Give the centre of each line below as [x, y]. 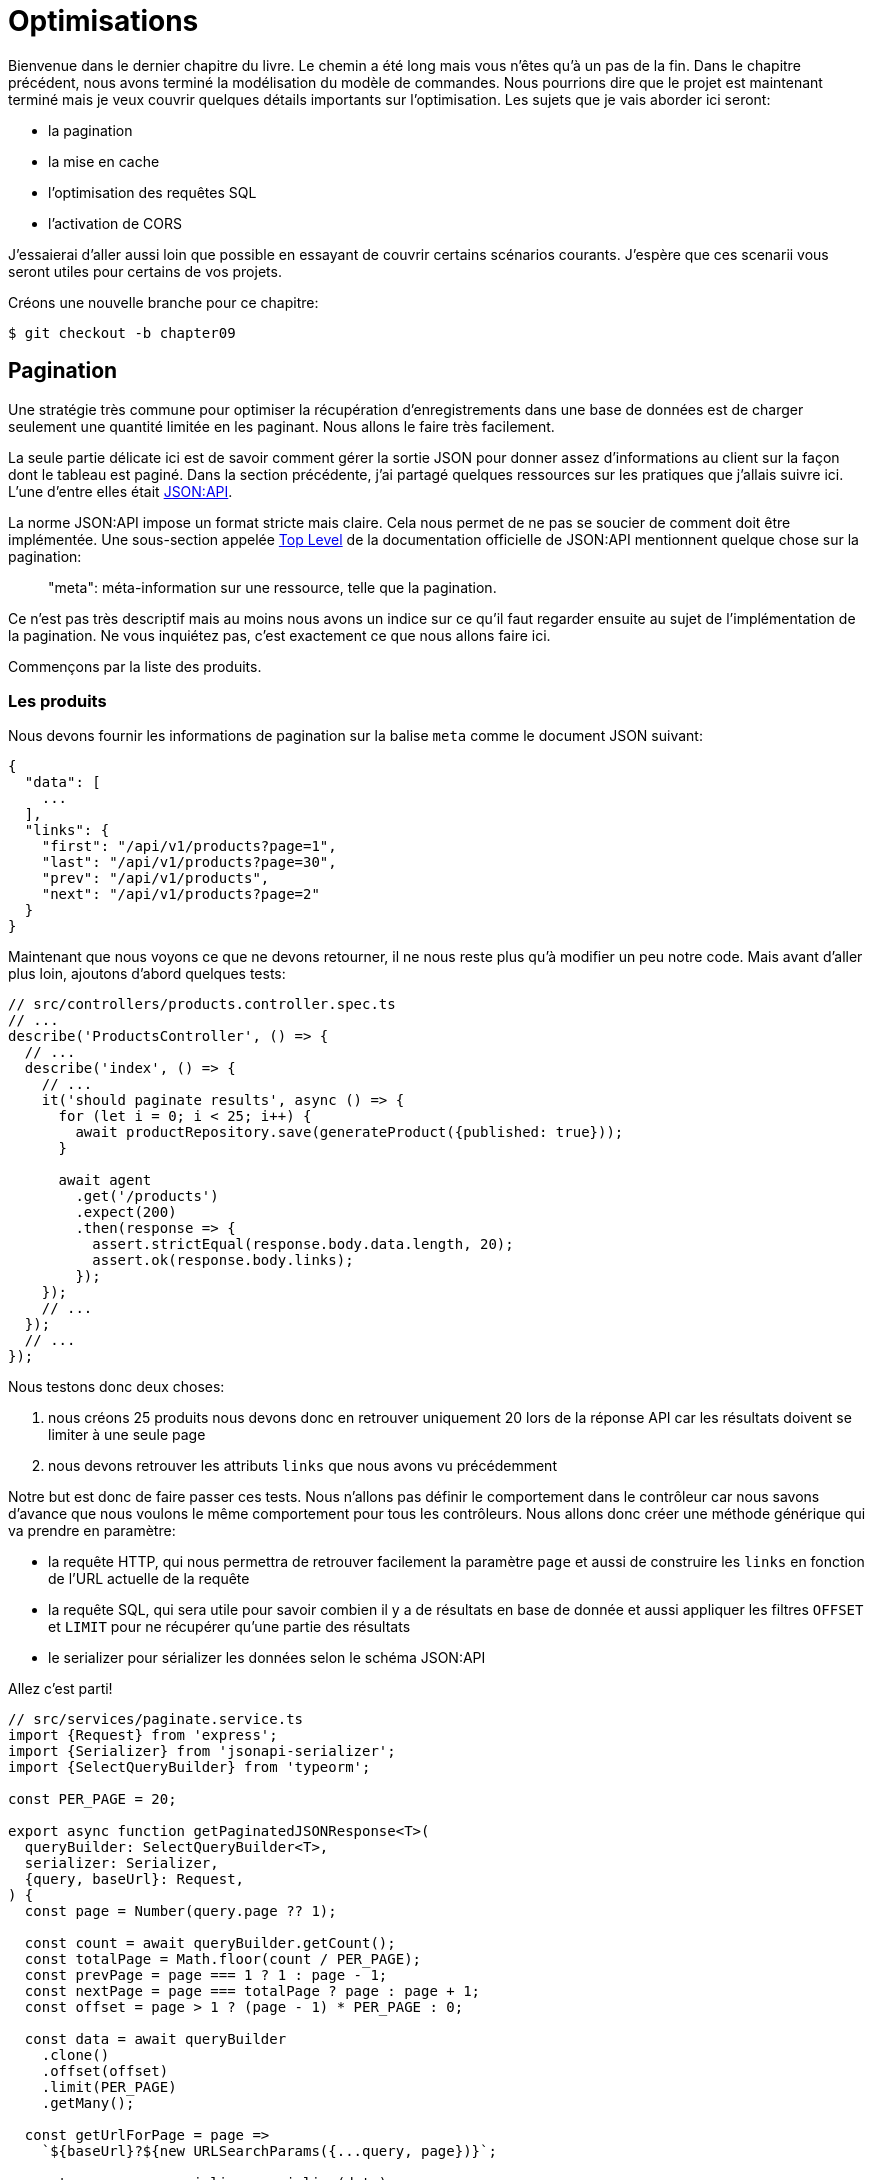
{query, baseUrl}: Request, [134, 1879]
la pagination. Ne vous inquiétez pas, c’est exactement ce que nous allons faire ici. [279, 635]
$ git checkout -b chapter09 [122, 332]
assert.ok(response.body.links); [223, 1260]
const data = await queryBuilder [155, 2039]
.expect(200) [126, 1212]
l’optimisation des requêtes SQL [152, 192]
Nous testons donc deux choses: [116, 1387]
